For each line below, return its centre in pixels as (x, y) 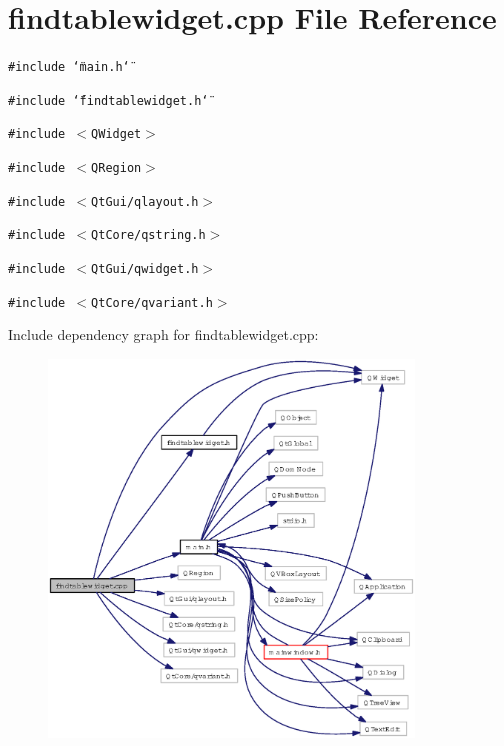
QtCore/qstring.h (148, 235)
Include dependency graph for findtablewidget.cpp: (163, 334)
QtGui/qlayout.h (145, 201)
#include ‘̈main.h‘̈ (69, 67)
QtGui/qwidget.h (145, 269)
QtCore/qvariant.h (152, 302)
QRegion (116, 168)
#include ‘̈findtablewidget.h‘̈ (108, 100)
